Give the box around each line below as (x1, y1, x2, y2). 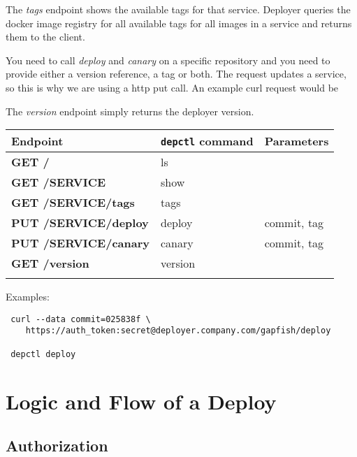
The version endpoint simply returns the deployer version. (6, 103, 254, 118)
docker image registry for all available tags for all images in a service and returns (6, 15, 352, 30)
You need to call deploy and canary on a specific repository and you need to (6, 52, 330, 67)
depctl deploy (10, 349, 76, 359)
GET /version (11, 255, 89, 272)
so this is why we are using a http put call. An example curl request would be (6, 80, 339, 94)
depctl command (161, 133, 254, 150)
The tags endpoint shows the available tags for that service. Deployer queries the (6, 2, 351, 16)
